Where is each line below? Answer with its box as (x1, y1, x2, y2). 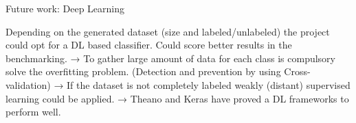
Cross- (284, 64, 311, 79)
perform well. (5, 105, 61, 119)
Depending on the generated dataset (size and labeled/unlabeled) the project (5, 24, 330, 38)
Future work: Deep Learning (5, 1, 124, 15)
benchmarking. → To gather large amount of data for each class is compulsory (5, 51, 335, 65)
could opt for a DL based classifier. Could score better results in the (5, 38, 292, 52)
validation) (5, 77, 51, 92)
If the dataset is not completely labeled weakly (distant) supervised (67, 77, 351, 92)
